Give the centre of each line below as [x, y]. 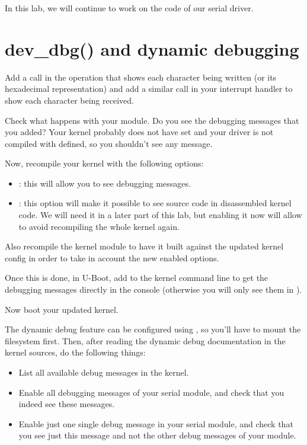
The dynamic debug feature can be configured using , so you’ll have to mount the [153, 329]
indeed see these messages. [67, 404]
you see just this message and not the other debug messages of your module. [157, 435]
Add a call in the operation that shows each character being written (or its [141, 77]
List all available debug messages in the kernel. [104, 372]
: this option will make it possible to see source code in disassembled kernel [155, 203]
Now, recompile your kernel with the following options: [104, 163]
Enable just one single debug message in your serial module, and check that [156, 423]
